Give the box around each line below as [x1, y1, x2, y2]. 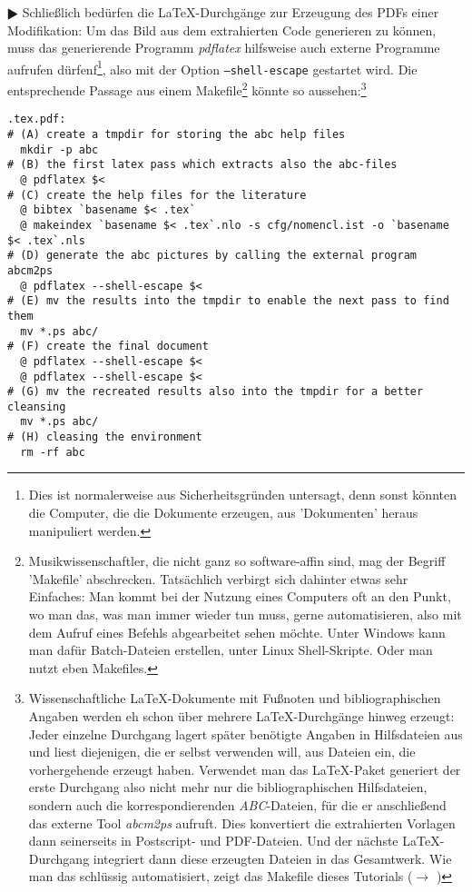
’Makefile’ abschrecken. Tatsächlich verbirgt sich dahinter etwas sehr [28, 569, 408, 588]
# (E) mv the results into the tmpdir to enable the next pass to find [7, 294, 449, 308]
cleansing [7, 400, 66, 413]
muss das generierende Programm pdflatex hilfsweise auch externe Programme [7, 38, 440, 57]
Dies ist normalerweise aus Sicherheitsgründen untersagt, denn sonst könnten [28, 485, 457, 504]
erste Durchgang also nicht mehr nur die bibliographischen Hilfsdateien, [28, 778, 428, 797]
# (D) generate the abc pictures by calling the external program [7, 249, 418, 263]
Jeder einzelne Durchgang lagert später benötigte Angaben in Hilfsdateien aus [28, 724, 463, 743]
